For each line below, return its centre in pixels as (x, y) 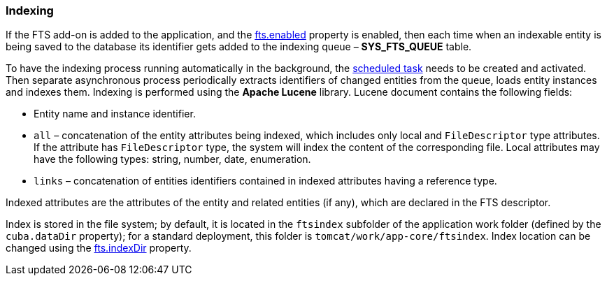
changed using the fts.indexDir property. (99, 248)
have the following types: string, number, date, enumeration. (172, 159)
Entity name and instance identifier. (115, 114)
